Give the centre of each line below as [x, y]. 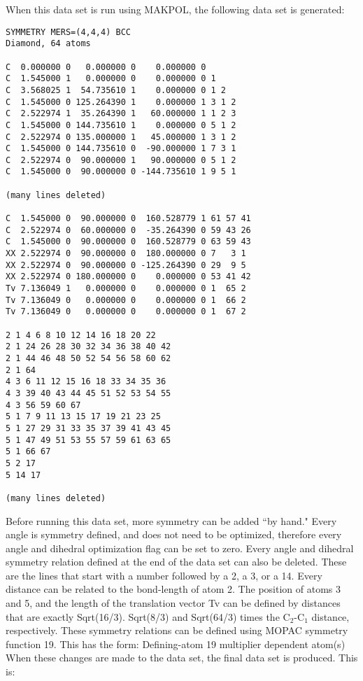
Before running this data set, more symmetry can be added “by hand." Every [171, 520]
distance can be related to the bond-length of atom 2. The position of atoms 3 [173, 589]
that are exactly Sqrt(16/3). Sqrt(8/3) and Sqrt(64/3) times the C [148, 616]
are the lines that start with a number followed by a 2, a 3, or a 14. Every [164, 575]
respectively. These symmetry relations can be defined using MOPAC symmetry [177, 630]
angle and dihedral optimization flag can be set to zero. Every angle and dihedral [180, 548]
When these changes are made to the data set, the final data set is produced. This [182, 658]
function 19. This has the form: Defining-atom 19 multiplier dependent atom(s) [176, 644]
